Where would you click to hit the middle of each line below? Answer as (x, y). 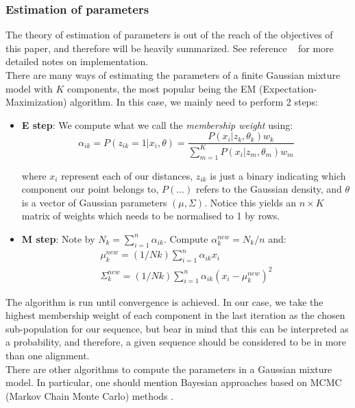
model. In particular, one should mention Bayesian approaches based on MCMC (174, 382)
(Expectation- (288, 88)
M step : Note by (58, 238)
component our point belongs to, (90, 189)
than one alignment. (48, 355)
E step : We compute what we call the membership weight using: (157, 124)
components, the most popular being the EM (162, 88)
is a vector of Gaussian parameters (94, 202)
